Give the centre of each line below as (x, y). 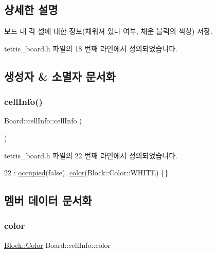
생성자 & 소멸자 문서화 (60, 76)
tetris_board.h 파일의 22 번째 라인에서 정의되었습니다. (91, 155)
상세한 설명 (31, 10)
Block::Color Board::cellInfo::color (58, 245)
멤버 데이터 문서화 (48, 200)
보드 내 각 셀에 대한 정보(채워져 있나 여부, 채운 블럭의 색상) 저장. (108, 31)
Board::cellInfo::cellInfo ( (43, 121)
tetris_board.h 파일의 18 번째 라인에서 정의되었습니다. (91, 48)
